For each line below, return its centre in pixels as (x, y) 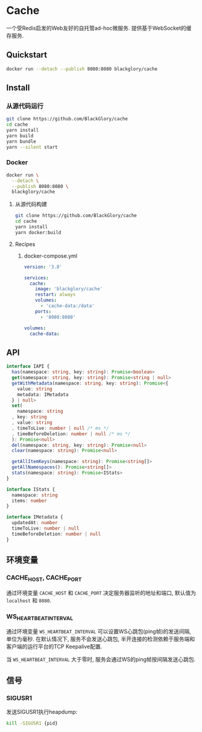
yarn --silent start (32, 147)
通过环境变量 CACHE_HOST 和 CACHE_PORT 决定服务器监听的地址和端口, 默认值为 (101, 592)
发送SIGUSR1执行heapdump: (42, 711)
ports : (43, 311)
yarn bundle (21, 141)
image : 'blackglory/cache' (69, 289)
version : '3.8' (43, 267)
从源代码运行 (25, 106)
